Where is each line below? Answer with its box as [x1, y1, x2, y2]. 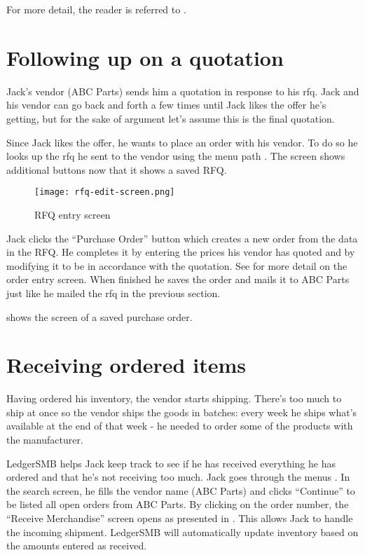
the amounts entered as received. [6, 538, 147, 553]
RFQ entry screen [34, 207, 111, 221]
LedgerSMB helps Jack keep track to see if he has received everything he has [6, 455, 336, 470]
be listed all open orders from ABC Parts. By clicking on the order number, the [6, 497, 349, 512]
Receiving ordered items [6, 350, 246, 379]
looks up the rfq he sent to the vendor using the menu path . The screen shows [6, 149, 345, 163]
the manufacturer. [6, 432, 83, 446]
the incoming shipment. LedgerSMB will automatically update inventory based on [6, 524, 359, 539]
